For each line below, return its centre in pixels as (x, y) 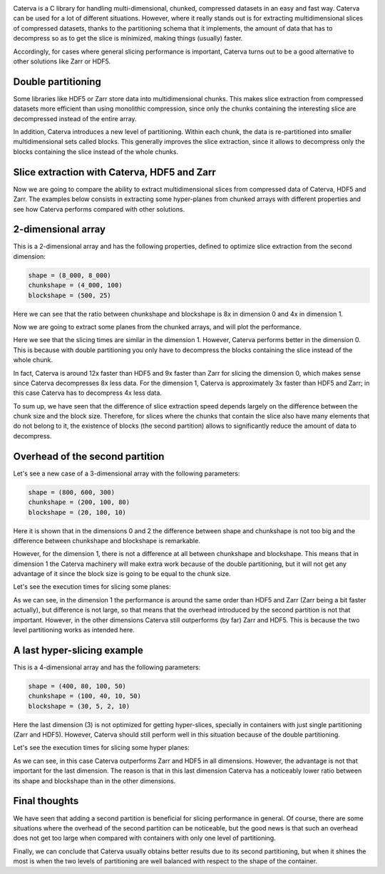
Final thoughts (46, 801)
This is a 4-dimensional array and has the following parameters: (107, 667)
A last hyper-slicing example (78, 650)
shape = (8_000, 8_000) (70, 275)
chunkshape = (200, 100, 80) (79, 502)
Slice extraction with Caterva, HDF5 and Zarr (115, 172)
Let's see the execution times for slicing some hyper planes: (102, 748)
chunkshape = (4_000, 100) (75, 286)
